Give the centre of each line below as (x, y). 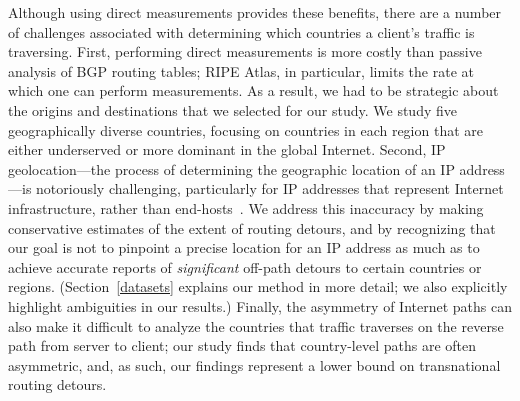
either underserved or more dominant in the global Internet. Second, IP (227, 149)
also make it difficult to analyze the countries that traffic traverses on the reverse (256, 325)
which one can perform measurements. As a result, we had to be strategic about (253, 90)
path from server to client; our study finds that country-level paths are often (242, 345)
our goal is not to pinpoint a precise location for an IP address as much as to (244, 247)
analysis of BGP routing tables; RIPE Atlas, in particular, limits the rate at (241, 70)
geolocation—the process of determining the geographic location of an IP (231, 168)
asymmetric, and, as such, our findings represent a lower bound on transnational (254, 364)
